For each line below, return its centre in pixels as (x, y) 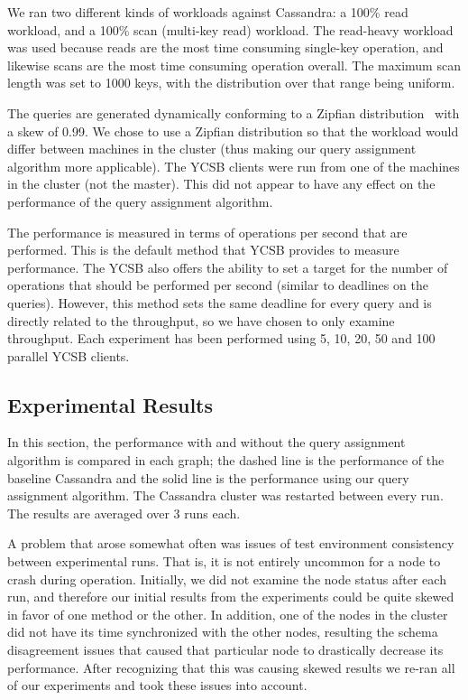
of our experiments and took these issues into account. (157, 685)
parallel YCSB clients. (69, 355)
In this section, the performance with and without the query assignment (206, 442)
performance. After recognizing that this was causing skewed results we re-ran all (231, 667)
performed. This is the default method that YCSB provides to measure (203, 250)
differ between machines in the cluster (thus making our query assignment (212, 149)
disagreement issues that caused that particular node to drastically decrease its (225, 650)
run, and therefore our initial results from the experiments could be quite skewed (231, 597)
